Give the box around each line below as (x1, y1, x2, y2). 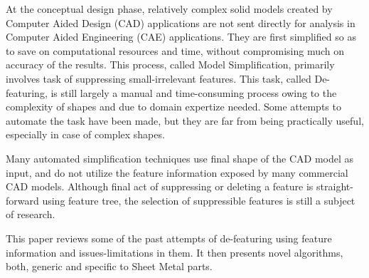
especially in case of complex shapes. (6, 127, 165, 142)
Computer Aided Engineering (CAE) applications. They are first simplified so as (6, 29, 356, 44)
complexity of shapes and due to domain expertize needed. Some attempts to (6, 99, 341, 114)
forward (6, 192, 39, 207)
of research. (6, 207, 55, 222)
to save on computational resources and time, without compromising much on (6, 43, 345, 58)
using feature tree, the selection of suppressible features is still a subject (42, 192, 355, 207)
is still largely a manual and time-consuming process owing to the (50, 85, 337, 100)
